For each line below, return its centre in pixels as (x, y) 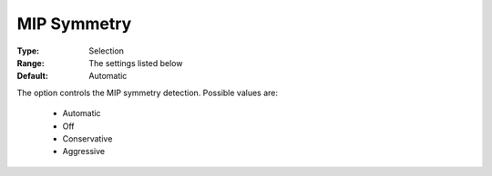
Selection (107, 51)
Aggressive (83, 152)
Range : (31, 63)
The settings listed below (136, 63)
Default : (33, 76)
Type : (28, 51)
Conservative (87, 138)
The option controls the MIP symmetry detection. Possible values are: (147, 93)
